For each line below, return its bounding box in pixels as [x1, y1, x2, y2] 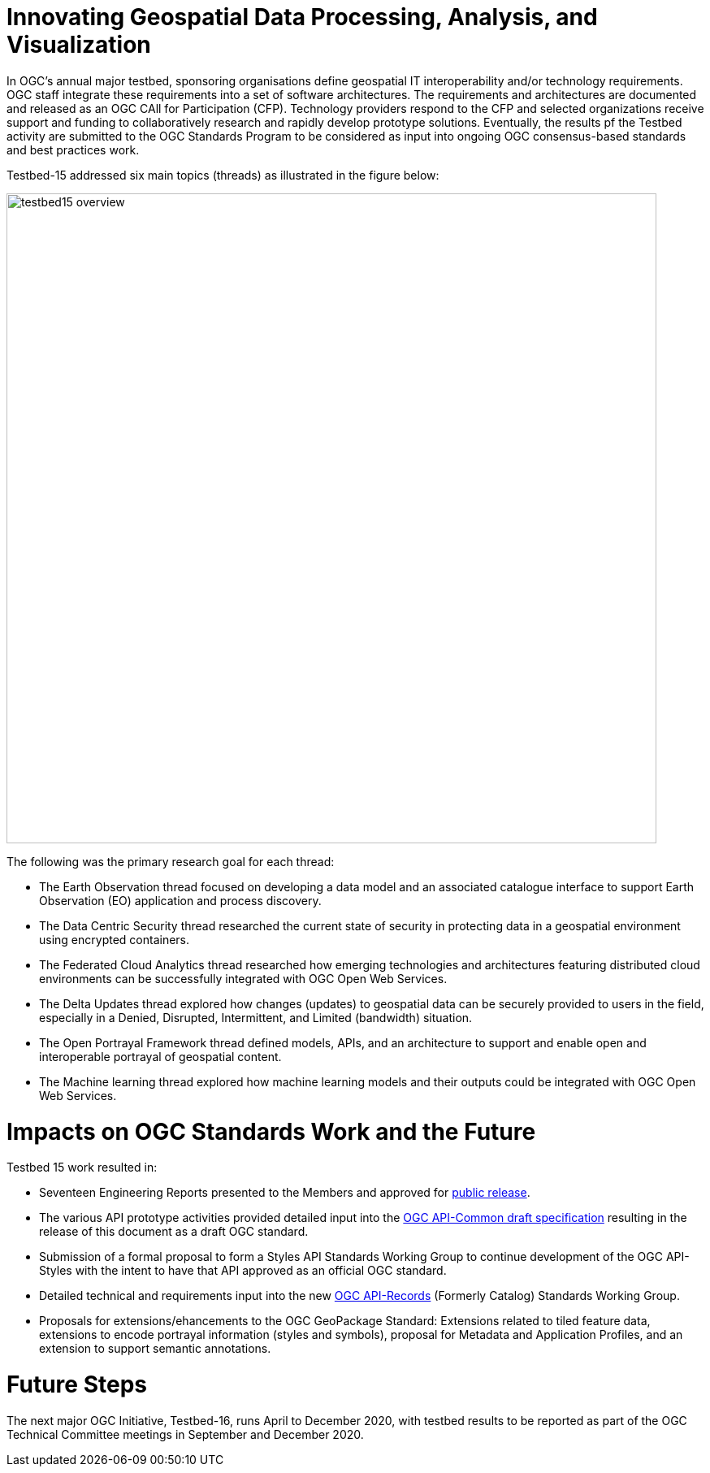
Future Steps [6, 1371, 147, 1398]
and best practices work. [6, 142, 140, 157]
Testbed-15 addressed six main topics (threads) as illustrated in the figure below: [6, 167, 439, 182]
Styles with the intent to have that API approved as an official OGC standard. [39, 1263, 447, 1278]
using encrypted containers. [39, 932, 190, 947]
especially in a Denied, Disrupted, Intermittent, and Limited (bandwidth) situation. [39, 1010, 473, 1025]
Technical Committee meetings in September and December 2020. [6, 1427, 364, 1441]
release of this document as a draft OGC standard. [39, 1224, 309, 1239]
